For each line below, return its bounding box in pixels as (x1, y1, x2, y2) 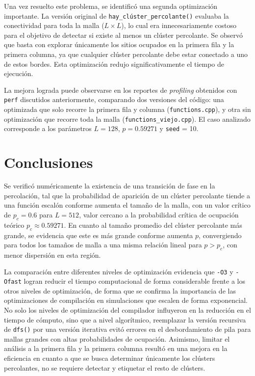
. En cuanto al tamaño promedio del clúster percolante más (64, 219, 242, 230)
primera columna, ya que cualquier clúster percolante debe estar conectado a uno (4, 49, 248, 59)
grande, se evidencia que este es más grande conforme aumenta (4, 230, 193, 240)
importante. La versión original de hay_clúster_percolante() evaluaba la (4, 10, 229, 21)
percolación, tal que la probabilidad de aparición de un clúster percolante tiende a (4, 190, 250, 200)
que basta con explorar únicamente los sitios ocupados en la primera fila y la (4, 39, 234, 50)
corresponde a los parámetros (4, 123, 92, 134)
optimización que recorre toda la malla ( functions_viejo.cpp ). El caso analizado (4, 113, 251, 124)
